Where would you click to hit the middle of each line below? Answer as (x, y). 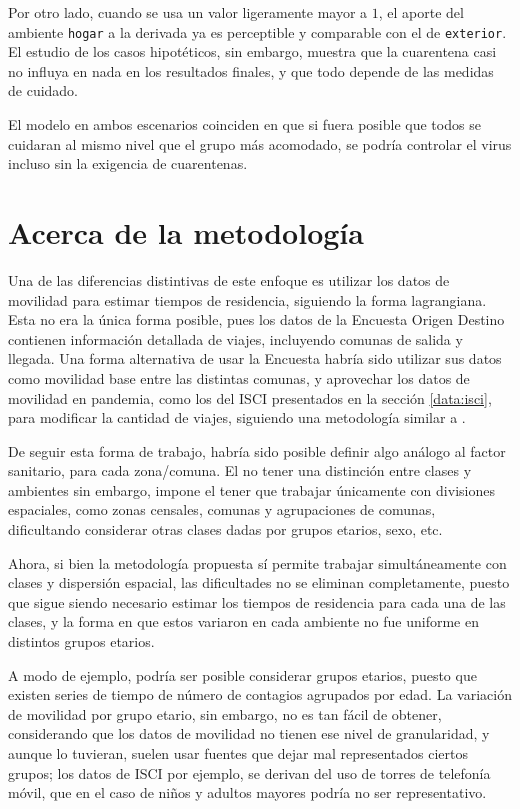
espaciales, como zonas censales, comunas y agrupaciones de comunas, (222, 509)
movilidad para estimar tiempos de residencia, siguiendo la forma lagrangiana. (247, 299)
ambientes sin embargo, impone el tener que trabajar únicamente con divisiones (251, 489)
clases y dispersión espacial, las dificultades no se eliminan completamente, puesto (259, 582)
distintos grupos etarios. (81, 641)
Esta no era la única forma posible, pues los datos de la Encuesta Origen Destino (256, 319)
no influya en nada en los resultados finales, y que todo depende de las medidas (251, 70)
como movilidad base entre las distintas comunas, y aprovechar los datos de (239, 377)
